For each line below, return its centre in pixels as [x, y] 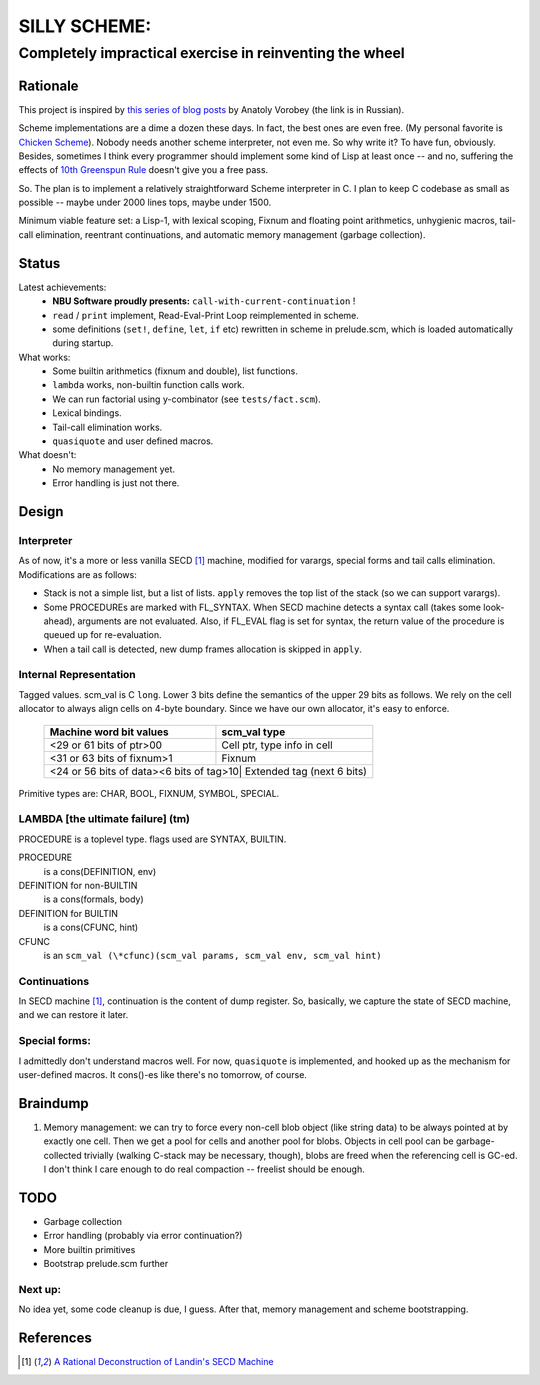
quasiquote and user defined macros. [133, 441]
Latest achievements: [62, 287]
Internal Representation [77, 675]
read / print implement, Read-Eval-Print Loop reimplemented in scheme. [206, 315]
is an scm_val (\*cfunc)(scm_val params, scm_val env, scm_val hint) [212, 955]
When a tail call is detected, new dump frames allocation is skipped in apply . [203, 649]
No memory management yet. [113, 469]
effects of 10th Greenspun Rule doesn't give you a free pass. [143, 170]
